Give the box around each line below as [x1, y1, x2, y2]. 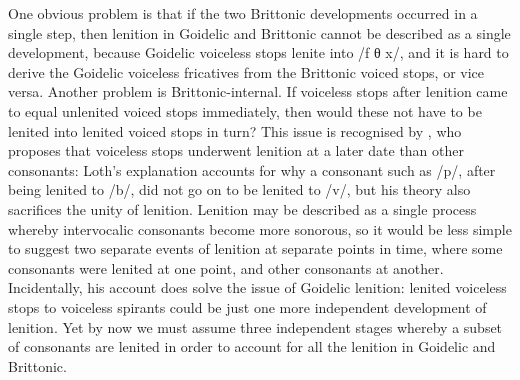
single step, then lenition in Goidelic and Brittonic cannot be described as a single [8, 22, 511, 43]
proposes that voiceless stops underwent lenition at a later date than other [8, 140, 464, 161]
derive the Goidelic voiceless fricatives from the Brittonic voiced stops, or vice [8, 61, 485, 82]
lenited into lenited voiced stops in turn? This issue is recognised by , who [8, 120, 462, 141]
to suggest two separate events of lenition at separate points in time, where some [8, 238, 503, 259]
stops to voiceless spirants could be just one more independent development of [8, 296, 487, 317]
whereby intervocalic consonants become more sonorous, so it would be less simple [8, 218, 512, 239]
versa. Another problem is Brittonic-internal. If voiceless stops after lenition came [8, 81, 508, 102]
